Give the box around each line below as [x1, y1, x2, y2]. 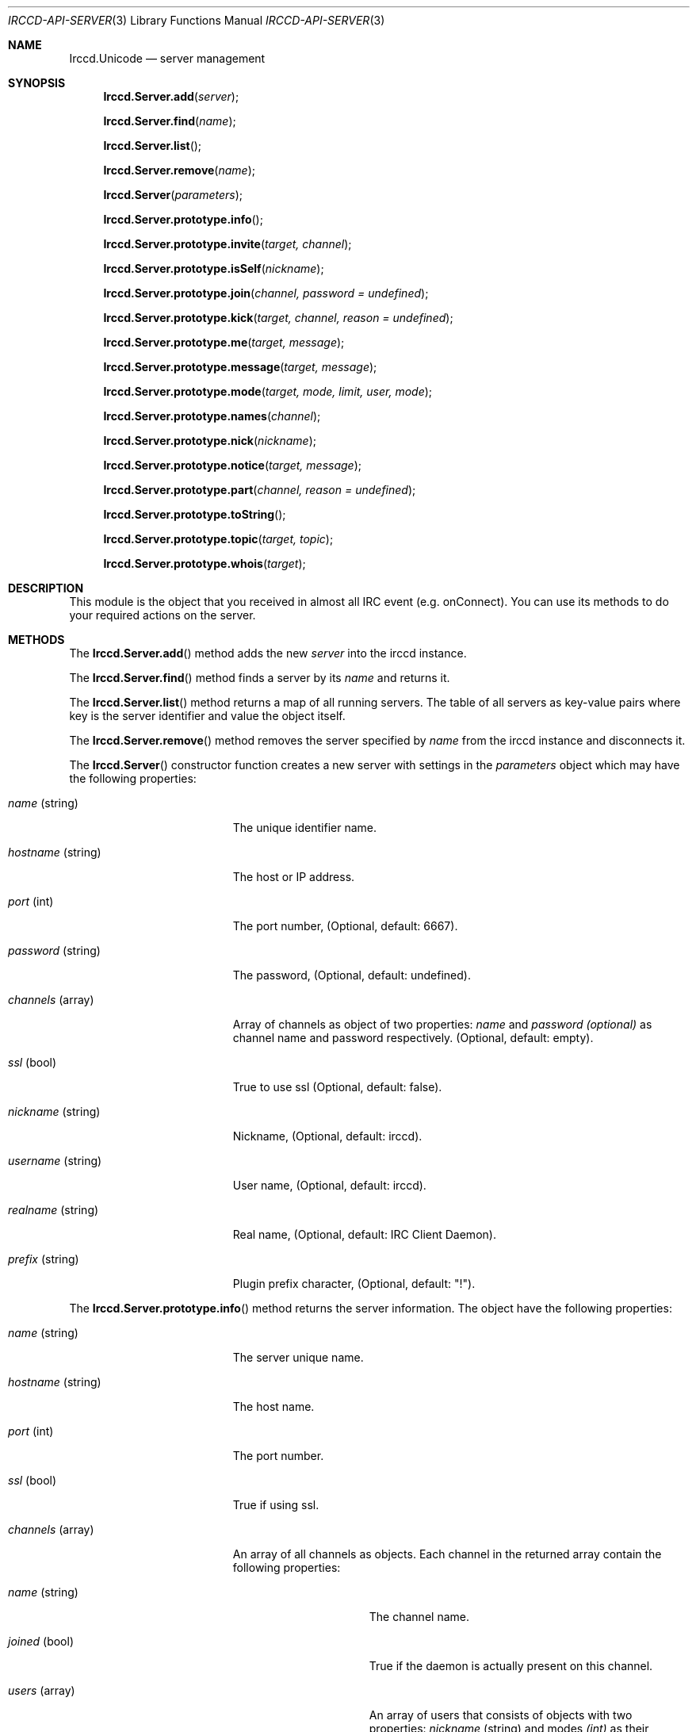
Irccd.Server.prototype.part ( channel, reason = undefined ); [103, 483, 416, 496]
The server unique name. [232, 1351, 364, 1364]
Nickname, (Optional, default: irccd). [232, 1129, 423, 1143]
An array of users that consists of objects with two [369, 1708, 633, 1722]
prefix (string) [8, 1252, 79, 1266]
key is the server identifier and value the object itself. [69, 709, 346, 722]
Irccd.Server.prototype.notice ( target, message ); [103, 458, 361, 472]
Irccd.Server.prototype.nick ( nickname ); [103, 434, 317, 447]
